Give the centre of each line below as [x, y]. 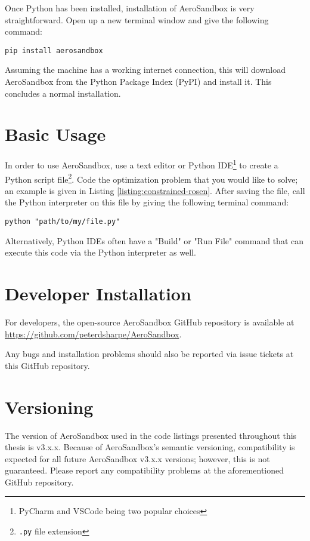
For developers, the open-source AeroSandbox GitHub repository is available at [150, 322]
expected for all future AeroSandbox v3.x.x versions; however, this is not [137, 458]
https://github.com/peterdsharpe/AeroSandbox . [93, 333]
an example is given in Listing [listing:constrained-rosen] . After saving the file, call [155, 190]
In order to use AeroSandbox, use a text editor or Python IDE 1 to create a [142, 164]
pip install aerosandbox [54, 50]
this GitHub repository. [47, 365]
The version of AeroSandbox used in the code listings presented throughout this [151, 435]
